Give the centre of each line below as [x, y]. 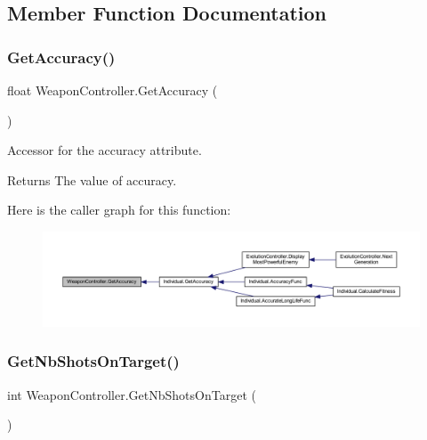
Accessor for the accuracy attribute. [105, 150]
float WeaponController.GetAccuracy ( [113, 90]
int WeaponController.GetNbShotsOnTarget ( [132, 394]
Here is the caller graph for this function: [119, 210]
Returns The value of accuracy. [92, 179]
